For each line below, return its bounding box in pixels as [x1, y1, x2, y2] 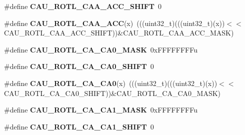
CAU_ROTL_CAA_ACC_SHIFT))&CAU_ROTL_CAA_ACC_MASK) [4, 27, 234, 38]
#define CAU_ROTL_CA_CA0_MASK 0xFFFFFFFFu [4, 44, 197, 54]
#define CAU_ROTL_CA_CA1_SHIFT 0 [4, 121, 154, 131]
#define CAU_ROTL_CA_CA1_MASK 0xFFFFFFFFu [4, 104, 197, 115]
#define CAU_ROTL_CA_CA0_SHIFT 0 [4, 61, 154, 71]
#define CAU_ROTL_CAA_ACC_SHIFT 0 [4, 1, 162, 11]
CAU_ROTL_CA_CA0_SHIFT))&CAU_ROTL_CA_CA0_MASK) [4, 87, 221, 98]
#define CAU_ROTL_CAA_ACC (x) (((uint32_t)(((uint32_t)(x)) [4, 17, 225, 28]
